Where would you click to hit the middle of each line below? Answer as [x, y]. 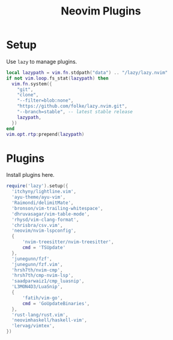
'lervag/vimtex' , [33, 326]
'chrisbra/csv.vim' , [37, 225]
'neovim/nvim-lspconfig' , [44, 231]
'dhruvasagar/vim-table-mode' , [51, 214]
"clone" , [28, 95]
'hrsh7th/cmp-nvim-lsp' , [43, 276]
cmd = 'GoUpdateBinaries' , [56, 303]
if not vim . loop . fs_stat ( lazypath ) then [58, 78]
